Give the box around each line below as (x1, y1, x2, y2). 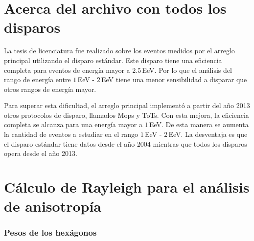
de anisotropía (4, 196, 102, 216)
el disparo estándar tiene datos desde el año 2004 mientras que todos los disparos (4, 138, 247, 149)
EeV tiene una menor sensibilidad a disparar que (101, 74, 247, 85)
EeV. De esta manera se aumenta (149, 119, 249, 130)
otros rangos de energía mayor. (4, 84, 96, 94)
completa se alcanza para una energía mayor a (4, 119, 142, 130)
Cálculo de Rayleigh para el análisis (4, 177, 250, 197)
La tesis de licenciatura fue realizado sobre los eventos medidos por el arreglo (4, 45, 235, 56)
